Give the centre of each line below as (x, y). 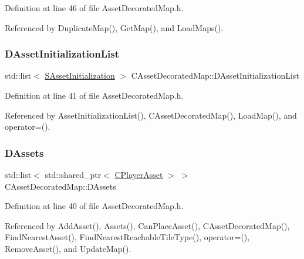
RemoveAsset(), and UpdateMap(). (68, 248)
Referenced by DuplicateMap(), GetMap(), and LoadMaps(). (114, 27)
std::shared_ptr (73, 174)
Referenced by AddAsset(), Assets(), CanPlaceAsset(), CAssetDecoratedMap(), (147, 225)
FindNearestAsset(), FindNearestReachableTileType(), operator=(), (127, 237)
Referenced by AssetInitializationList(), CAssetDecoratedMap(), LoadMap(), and (151, 115)
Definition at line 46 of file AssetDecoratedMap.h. (94, 8)
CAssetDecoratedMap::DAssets (60, 186)
